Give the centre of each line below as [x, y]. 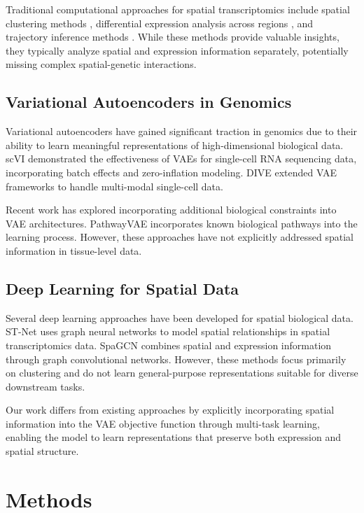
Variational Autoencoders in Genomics [149, 102]
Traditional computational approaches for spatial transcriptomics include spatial [178, 9]
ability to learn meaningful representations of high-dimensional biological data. [175, 145]
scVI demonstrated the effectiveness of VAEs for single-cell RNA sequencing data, [181, 159]
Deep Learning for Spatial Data [122, 288]
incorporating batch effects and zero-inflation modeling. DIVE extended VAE [171, 172]
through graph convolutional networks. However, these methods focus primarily [176, 359]
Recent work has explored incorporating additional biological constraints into [171, 210]
